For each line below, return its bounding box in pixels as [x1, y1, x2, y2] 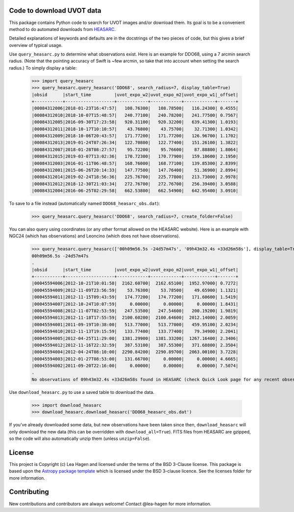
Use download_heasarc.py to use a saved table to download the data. [9, 389, 154, 395]
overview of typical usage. [9, 42, 63, 48]
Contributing [9, 488, 49, 496]
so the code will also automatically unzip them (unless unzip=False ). [9, 435, 151, 441]
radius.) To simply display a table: [9, 65, 77, 71]
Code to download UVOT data [9, 6, 101, 15]
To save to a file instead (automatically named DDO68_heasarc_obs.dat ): [9, 201, 160, 206]
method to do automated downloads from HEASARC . [9, 26, 116, 32]
